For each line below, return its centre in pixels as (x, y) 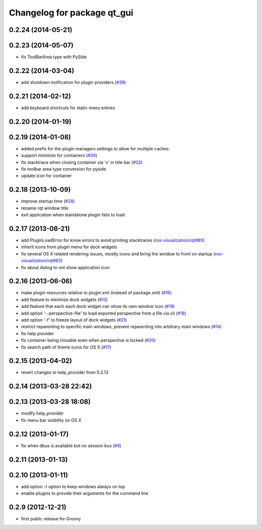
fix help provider (38, 333)
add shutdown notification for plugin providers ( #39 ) (74, 82)
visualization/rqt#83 (41, 261)
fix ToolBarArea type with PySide (54, 57)
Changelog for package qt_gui (71, 13)
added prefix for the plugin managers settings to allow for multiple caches (95, 148)
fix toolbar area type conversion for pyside (64, 169)
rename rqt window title (45, 208)
